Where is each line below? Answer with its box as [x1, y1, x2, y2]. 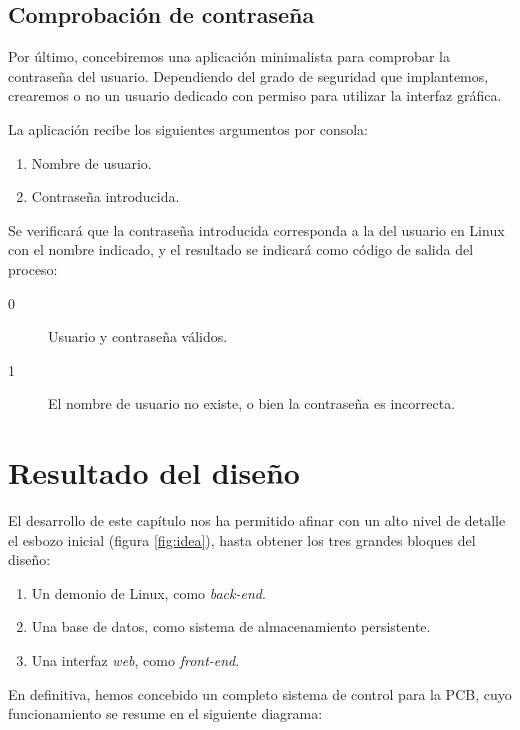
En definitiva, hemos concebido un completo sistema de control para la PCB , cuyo [8, 683, 512, 704]
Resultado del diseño [8, 452, 300, 493]
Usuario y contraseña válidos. [48, 326, 228, 347]
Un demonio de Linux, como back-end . [31, 582, 266, 603]
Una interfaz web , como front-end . [31, 650, 240, 671]
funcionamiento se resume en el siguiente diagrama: [8, 703, 323, 724]
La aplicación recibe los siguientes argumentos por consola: [8, 118, 369, 139]
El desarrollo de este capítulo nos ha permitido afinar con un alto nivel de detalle [8, 510, 506, 531]
